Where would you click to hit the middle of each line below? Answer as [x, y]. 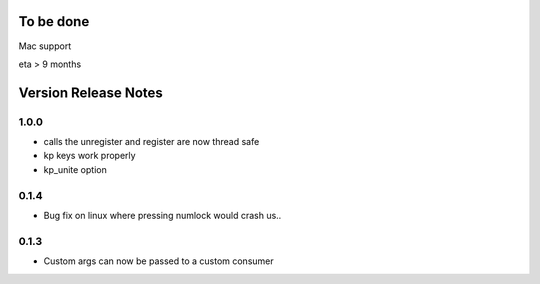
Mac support [45, 46]
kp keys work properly [89, 156]
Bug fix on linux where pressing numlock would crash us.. [162, 215]
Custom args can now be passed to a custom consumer [158, 261]
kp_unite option [75, 169]
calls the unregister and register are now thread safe [151, 142]
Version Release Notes [91, 92]
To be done [54, 21]
